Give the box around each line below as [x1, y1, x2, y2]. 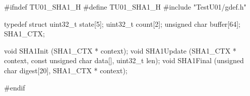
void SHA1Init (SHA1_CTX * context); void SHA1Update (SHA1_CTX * [4, 45, 236, 56]
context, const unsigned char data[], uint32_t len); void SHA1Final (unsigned [4, 55, 244, 66]
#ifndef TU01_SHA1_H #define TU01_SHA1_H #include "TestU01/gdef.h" [4, 2, 246, 12]
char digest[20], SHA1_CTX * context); [4, 65, 128, 75]
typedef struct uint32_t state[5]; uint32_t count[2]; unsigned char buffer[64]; [4, 18, 241, 29]
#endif [4, 82, 25, 92]
